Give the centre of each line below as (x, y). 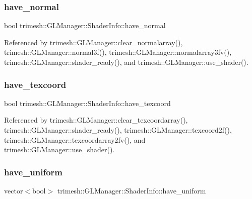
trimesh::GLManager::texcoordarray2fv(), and (75, 139)
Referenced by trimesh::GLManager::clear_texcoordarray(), (96, 120)
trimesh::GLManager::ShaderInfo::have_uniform (132, 190)
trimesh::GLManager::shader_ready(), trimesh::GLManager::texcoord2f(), (118, 130)
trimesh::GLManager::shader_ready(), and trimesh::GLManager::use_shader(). (126, 62)
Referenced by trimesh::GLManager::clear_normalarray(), (93, 42)
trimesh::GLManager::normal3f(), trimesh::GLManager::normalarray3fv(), (118, 52)
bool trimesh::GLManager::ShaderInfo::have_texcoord (87, 103)
